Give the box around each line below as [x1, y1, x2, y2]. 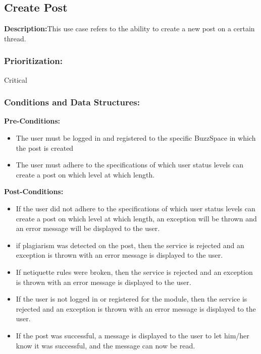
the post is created [16, 142, 74, 153]
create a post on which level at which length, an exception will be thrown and [16, 213, 257, 223]
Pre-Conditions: [4, 115, 60, 126]
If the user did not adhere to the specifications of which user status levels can [16, 203, 255, 213]
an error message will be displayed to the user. [16, 223, 160, 233]
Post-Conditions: [4, 186, 64, 197]
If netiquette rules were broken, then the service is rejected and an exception [16, 266, 253, 277]
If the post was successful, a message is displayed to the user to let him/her [16, 330, 249, 340]
